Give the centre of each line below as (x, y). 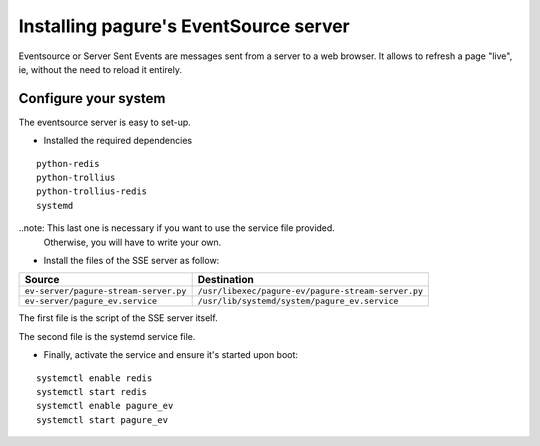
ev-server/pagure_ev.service (91, 301)
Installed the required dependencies (118, 141)
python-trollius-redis (92, 191)
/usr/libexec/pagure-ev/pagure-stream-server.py (310, 291)
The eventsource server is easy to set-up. (105, 122)
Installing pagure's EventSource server (184, 26)
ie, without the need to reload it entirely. (100, 69)
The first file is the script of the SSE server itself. (118, 318)
